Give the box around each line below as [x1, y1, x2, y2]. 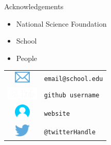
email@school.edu [44, 75, 103, 83]
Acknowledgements [4, 1, 64, 11]
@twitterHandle [44, 128, 96, 136]
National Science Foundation [16, 18, 107, 29]
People [16, 52, 38, 63]
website [44, 110, 70, 118]
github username [44, 92, 100, 99]
